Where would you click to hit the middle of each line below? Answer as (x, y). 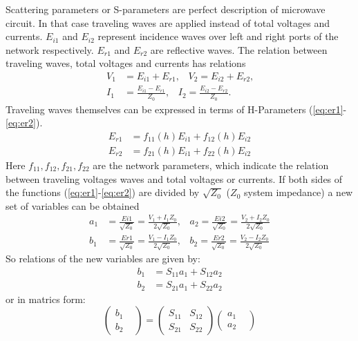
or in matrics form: (46, 299)
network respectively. (50, 49)
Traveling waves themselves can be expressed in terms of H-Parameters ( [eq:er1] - (176, 109)
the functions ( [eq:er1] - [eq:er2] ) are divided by (103, 192)
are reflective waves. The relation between (239, 49)
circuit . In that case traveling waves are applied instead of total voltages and (168, 22)
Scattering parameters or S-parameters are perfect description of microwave (166, 9)
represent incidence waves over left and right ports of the (218, 36)
